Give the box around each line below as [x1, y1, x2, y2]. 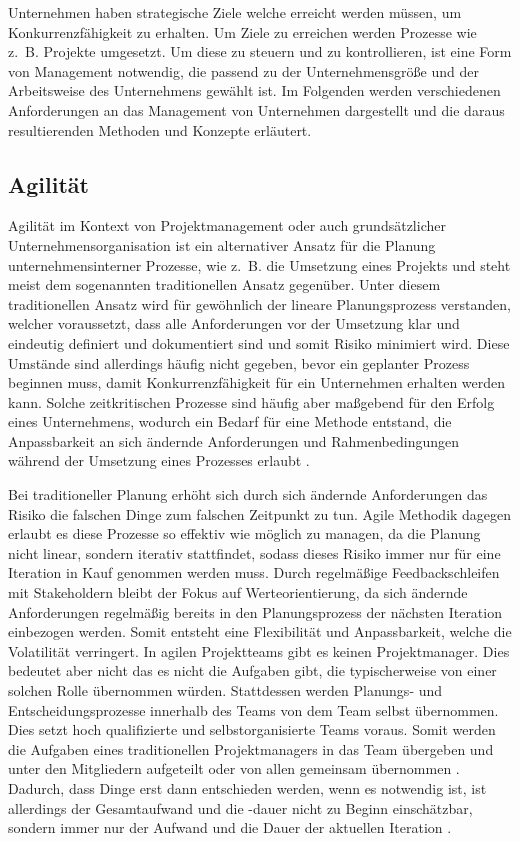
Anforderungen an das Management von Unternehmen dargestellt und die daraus [8, 99, 505, 120]
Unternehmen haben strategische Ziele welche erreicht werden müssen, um [8, 2, 462, 22]
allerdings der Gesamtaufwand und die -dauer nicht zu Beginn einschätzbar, [8, 797, 473, 818]
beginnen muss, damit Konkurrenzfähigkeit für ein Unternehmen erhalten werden [8, 372, 506, 393]
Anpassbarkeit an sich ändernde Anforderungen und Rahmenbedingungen [8, 430, 459, 451]
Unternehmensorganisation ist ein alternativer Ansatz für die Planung [8, 234, 436, 255]
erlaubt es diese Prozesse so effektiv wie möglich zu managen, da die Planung [8, 523, 481, 544]
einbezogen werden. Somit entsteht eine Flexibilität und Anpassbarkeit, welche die [8, 621, 512, 642]
